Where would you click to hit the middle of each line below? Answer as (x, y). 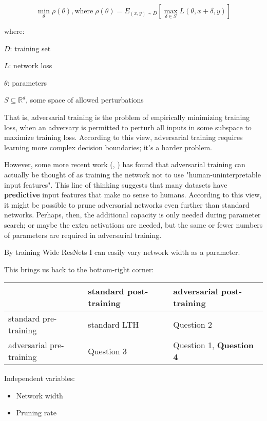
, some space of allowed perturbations (85, 100)
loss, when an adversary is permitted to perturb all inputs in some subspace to (128, 127)
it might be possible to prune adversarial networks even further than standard (127, 204)
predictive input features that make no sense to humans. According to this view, (133, 195)
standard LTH (113, 324)
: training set (30, 48)
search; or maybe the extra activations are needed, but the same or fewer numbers (133, 224)
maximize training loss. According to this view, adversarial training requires (123, 137)
